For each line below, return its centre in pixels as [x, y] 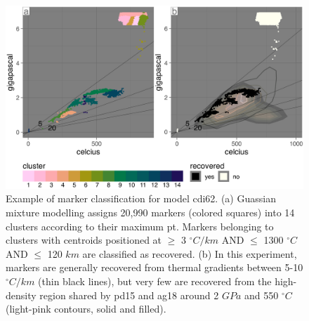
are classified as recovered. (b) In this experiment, [190, 253]
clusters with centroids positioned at [84, 240]
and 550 [262, 295]
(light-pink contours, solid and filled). [86, 309]
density [21, 295]
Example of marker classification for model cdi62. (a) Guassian [141, 198]
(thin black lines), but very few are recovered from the [155, 281]
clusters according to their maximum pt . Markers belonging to [140, 226]
